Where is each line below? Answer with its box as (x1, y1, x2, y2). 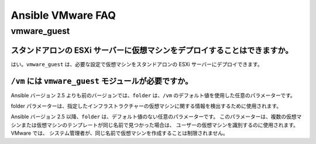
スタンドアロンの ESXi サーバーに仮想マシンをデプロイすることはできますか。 (11, 45, 293, 55)
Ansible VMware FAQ (11, 9, 116, 22)
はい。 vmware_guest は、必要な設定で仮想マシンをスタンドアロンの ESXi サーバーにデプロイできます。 (11, 60, 263, 67)
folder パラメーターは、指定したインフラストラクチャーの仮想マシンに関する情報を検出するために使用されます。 (11, 102, 282, 109)
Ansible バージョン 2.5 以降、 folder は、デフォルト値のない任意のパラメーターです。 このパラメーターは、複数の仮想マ (11, 113, 302, 120)
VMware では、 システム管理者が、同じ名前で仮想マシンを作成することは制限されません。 (11, 129, 228, 137)
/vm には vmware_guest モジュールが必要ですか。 (11, 76, 193, 86)
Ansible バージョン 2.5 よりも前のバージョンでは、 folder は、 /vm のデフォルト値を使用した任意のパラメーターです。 (11, 91, 296, 99)
